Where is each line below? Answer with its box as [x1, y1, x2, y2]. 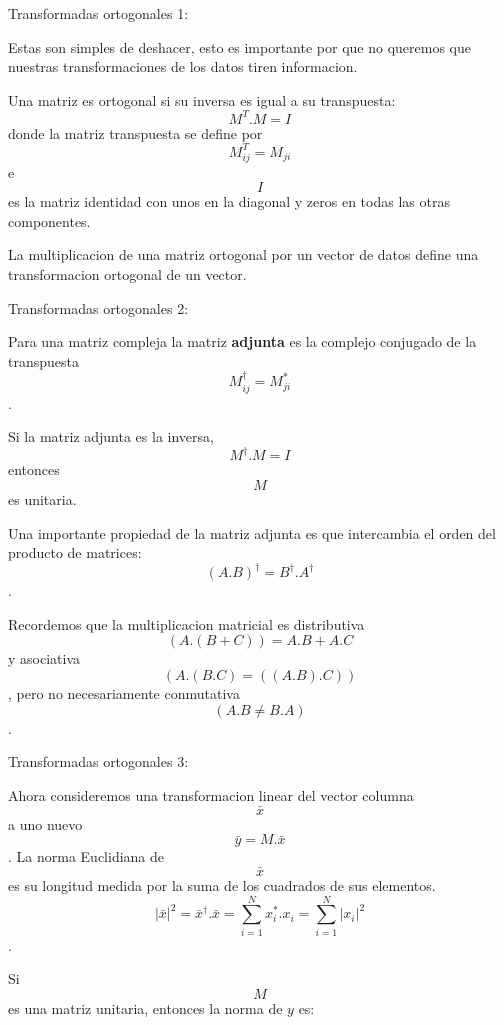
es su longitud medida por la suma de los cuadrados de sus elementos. [8, 875, 436, 896]
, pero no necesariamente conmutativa [8, 683, 240, 704]
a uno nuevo [8, 813, 83, 834]
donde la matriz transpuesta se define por [8, 122, 263, 143]
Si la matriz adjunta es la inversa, [8, 426, 214, 447]
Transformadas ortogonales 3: [8, 751, 189, 772]
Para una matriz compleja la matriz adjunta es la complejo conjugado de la [8, 331, 477, 352]
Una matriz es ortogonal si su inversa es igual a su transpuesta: [8, 89, 396, 110]
